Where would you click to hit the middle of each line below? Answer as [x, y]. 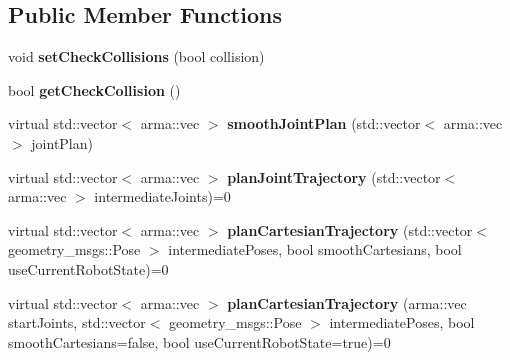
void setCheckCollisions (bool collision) [136, 56]
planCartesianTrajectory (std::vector [350, 229]
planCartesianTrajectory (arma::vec [347, 302]
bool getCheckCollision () [94, 89]
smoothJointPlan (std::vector [324, 123]
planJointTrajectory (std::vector [334, 176]
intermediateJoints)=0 [162, 196]
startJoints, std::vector [77, 322]
